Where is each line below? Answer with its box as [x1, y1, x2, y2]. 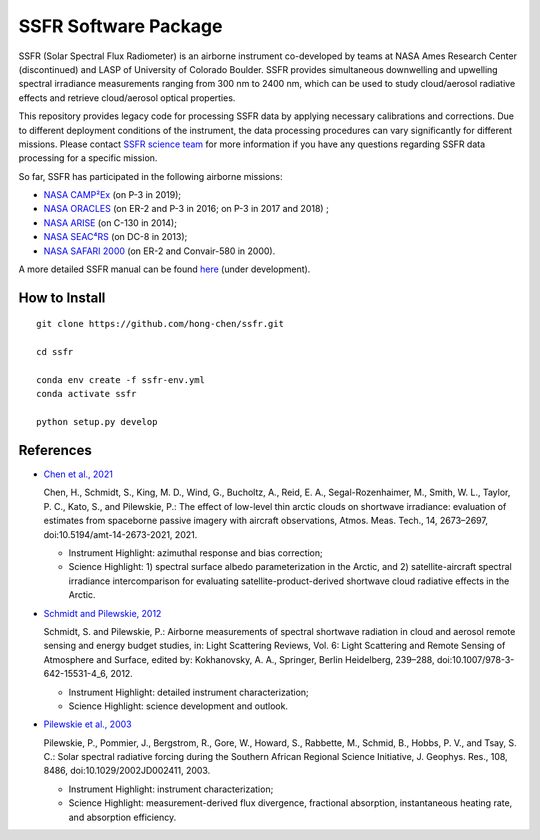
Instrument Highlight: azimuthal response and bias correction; [68, 547, 324, 559]
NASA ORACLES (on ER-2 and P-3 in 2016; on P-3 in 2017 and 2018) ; [43, 203, 329, 215]
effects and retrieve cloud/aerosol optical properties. [18, 91, 236, 104]
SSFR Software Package [18, 15, 223, 37]
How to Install [18, 289, 106, 306]
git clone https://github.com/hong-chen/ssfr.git [36, 318, 285, 330]
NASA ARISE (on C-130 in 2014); [43, 216, 177, 229]
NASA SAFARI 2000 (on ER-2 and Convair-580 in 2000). [43, 245, 276, 257]
